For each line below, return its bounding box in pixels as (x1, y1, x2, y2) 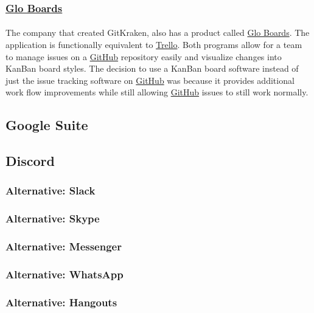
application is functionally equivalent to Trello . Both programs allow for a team (5, 38, 302, 51)
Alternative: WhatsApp (5, 267, 124, 282)
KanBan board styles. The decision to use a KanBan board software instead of (5, 62, 299, 75)
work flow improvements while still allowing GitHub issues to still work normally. (5, 86, 309, 98)
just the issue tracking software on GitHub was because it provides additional (5, 74, 295, 86)
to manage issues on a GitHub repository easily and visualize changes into (5, 50, 282, 63)
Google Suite (5, 115, 88, 134)
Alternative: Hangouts (5, 294, 117, 309)
